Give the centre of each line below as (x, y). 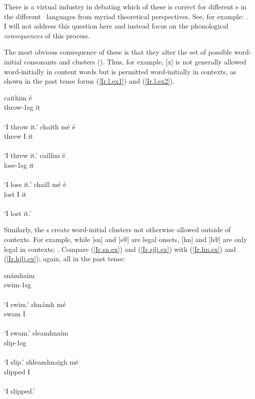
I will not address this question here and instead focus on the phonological (116, 26)
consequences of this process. (47, 35)
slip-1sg (15, 342)
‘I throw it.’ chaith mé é (40, 126)
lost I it (15, 194)
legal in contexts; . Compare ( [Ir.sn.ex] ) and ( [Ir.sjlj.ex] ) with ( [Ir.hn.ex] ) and (120, 249)
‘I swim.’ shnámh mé (35, 304)
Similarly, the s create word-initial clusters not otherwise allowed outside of (117, 230)
